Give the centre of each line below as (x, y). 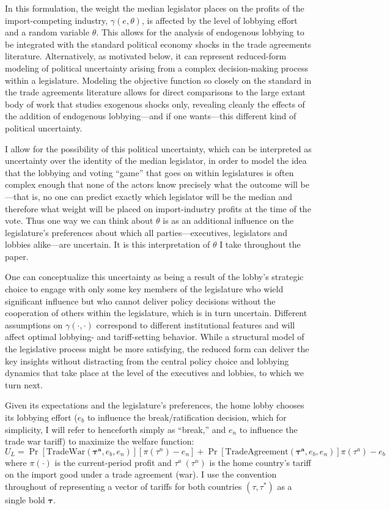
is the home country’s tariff (260, 462)
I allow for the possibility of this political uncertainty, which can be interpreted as (158, 148)
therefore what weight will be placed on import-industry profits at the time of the (158, 208)
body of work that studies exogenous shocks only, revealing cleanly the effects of (155, 104)
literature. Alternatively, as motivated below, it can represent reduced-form (146, 56)
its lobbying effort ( (41, 417)
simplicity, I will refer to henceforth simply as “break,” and (116, 429)
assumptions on (34, 324)
